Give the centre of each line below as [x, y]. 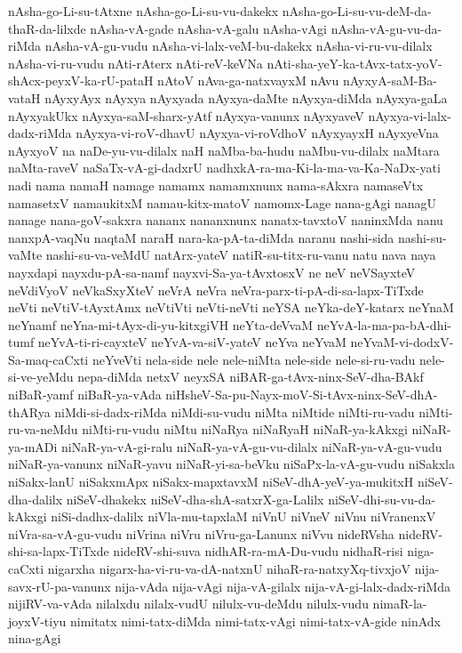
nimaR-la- [400, 604]
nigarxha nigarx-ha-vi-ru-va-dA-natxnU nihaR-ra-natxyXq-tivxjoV [229, 568]
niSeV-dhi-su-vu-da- [382, 499]
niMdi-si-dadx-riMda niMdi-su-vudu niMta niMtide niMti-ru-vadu [235, 411]
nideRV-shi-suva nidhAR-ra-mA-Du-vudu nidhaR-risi [258, 551]
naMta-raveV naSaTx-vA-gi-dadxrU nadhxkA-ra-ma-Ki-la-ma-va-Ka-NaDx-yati [224, 168]
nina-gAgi [35, 638]
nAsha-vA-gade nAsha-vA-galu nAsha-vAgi [209, 28]
